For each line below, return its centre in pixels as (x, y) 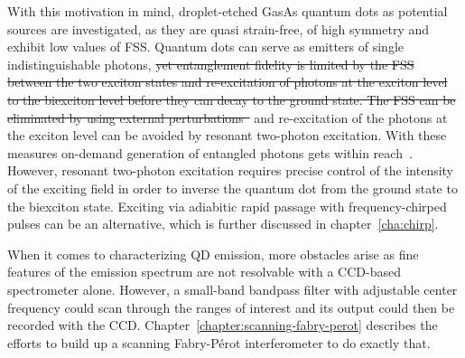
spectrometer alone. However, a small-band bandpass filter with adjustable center (232, 289)
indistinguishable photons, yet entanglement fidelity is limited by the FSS (211, 64)
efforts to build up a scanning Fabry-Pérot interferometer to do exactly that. (219, 342)
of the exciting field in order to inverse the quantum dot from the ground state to (232, 188)
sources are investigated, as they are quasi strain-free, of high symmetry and (219, 28)
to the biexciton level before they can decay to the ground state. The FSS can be (232, 99)
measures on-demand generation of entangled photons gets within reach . (210, 152)
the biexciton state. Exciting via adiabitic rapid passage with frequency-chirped (227, 206)
